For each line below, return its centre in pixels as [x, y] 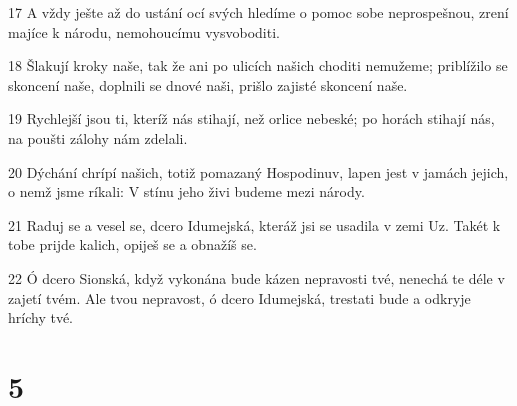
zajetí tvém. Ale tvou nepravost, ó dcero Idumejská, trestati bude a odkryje [239, 297]
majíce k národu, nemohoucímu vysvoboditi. [144, 31]
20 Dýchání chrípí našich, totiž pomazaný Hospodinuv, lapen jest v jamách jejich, [258, 171]
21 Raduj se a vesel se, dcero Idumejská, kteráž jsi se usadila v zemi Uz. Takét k [254, 224]
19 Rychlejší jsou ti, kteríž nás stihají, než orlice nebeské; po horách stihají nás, [251, 118]
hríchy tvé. [40, 317]
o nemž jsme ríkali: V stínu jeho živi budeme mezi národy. [186, 191]
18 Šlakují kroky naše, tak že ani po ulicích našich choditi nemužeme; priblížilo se [258, 65]
